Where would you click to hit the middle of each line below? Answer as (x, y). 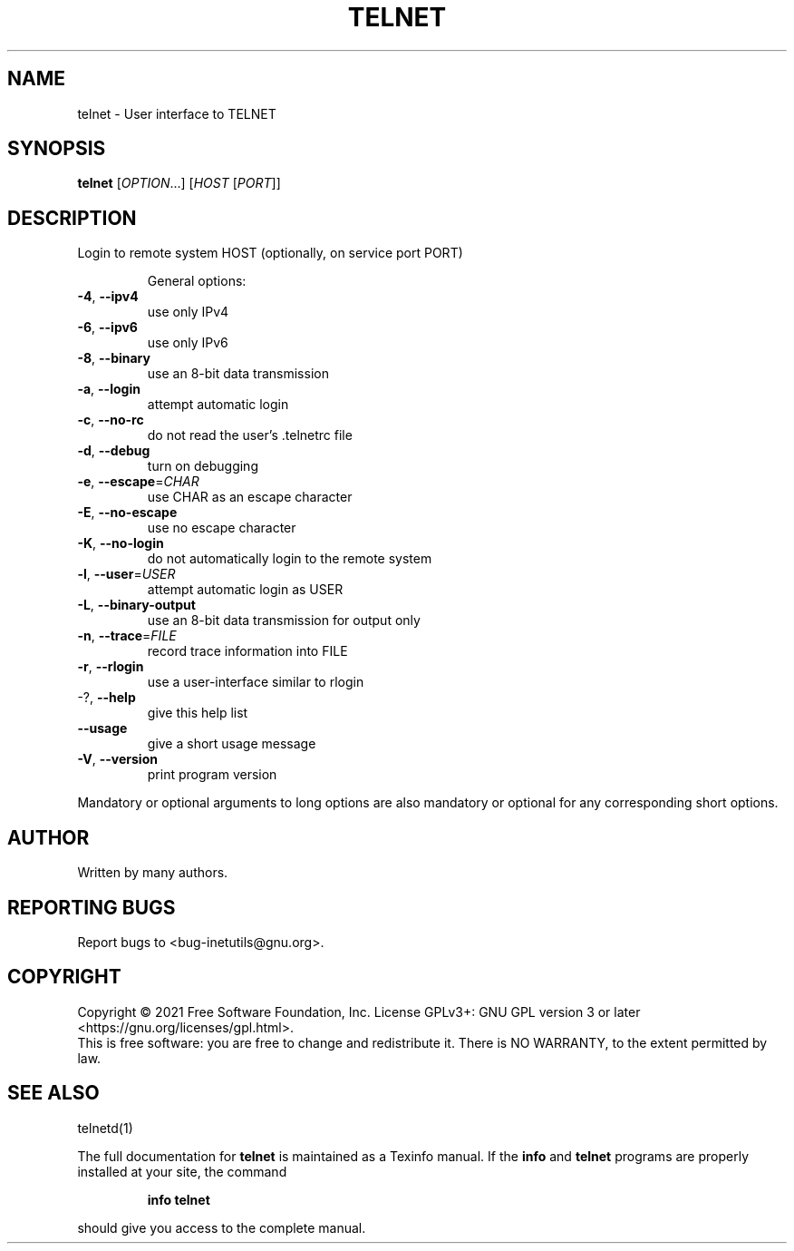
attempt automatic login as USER (245, 590)
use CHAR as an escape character (250, 497)
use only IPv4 (188, 312)
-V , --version (117, 759)
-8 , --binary (114, 358)
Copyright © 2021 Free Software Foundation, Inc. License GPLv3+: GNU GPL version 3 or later (359, 1012)
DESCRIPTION (72, 218)
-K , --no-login (121, 543)
